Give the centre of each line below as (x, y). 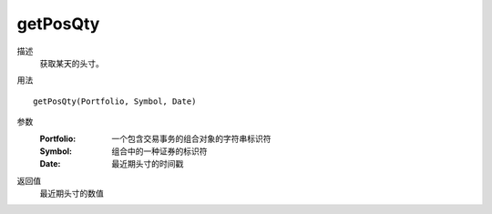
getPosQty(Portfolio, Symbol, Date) (115, 101)
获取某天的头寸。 (72, 63)
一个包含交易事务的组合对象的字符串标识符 (191, 138)
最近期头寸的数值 (72, 194)
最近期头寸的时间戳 (148, 164)
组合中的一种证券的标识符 (159, 151)
